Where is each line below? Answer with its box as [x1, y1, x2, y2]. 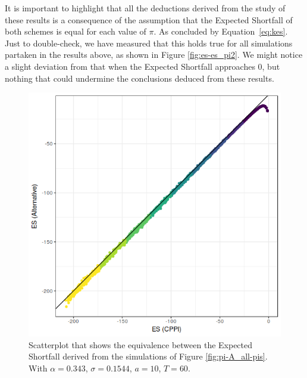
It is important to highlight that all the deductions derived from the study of [5, 2, 286, 14]
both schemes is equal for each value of [5, 25, 146, 38]
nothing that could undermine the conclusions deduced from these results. [5, 72, 274, 84]
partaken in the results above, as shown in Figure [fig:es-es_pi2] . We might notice [5, 48, 303, 61]
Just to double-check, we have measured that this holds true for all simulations [5, 36, 293, 49]
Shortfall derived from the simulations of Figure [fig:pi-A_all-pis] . [29, 350, 268, 362]
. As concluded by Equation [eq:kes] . [153, 25, 288, 38]
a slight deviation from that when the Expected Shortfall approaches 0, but [5, 60, 280, 72]
